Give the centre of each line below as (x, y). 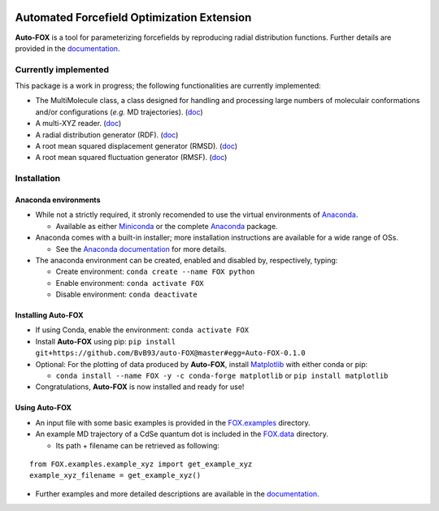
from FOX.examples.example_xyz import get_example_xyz (141, 464)
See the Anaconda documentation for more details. (141, 249)
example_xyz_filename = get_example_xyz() (115, 476)
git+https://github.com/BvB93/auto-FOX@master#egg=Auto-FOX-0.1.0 (171, 353)
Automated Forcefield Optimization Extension (133, 17)
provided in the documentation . (67, 48)
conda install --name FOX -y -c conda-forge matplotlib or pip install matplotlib (222, 376)
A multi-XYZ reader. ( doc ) (78, 123)
